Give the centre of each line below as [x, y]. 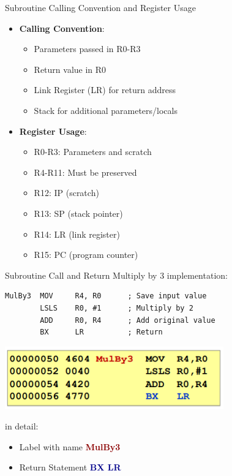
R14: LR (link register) [77, 234]
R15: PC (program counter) [86, 255]
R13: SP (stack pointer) [78, 213]
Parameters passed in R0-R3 [87, 49]
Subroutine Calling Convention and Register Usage [100, 7]
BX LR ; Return [101, 332]
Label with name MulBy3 [70, 446]
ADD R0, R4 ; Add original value [128, 320]
